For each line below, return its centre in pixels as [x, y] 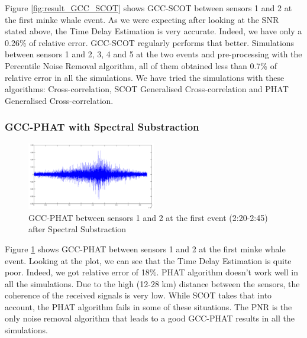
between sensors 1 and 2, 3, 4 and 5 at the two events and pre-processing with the [153, 54]
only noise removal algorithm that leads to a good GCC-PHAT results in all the [150, 318]
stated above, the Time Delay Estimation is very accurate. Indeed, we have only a [153, 31]
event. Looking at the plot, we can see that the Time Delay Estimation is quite [148, 260]
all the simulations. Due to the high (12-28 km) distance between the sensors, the [152, 283]
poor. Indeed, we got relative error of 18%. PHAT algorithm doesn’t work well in [151, 272]
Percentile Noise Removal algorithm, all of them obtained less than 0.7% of [141, 65]
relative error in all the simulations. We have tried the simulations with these [145, 77]
